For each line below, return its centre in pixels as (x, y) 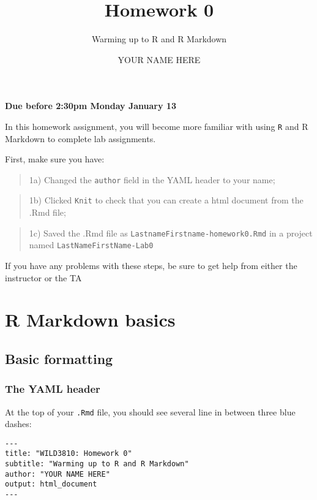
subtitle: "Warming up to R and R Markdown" (97, 464)
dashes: (18, 424)
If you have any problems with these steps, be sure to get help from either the (151, 265)
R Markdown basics (90, 320)
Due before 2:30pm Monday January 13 (91, 106)
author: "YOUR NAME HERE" (58, 474)
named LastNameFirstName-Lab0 (91, 245)
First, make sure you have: (55, 159)
